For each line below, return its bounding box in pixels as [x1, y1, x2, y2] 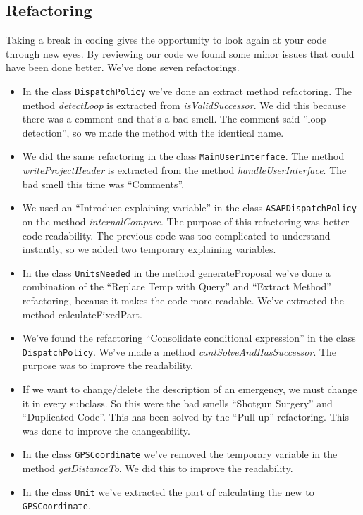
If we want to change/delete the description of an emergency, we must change [22, 381, 357, 396]
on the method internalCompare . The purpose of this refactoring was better [22, 213, 350, 228]
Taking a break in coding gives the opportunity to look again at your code [6, 32, 327, 47]
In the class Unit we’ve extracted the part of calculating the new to [22, 484, 314, 499]
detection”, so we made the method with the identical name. [22, 125, 284, 139]
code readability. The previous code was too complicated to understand [22, 228, 331, 242]
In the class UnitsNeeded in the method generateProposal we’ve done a [22, 265, 331, 280]
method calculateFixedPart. [22, 306, 142, 321]
